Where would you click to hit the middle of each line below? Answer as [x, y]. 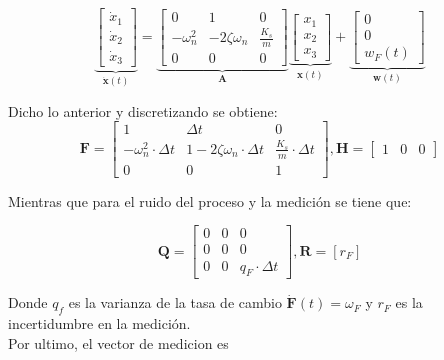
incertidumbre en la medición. [99, 323]
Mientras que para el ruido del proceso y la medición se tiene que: [210, 200]
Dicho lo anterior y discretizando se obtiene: [143, 110]
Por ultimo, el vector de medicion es [118, 342]
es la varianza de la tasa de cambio [175, 302]
